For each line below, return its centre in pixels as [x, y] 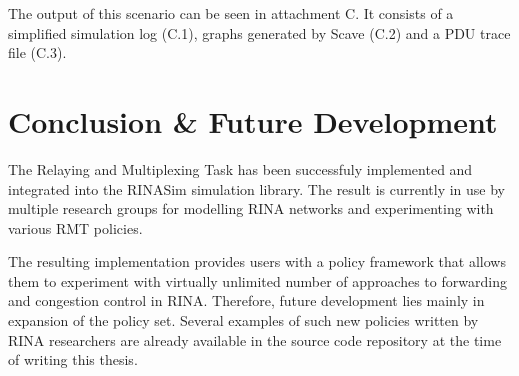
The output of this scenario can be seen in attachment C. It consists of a [231, 13]
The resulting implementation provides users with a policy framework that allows [257, 261]
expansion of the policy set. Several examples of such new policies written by [243, 320]
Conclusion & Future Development [253, 120]
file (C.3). [37, 52]
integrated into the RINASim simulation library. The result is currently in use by [256, 188]
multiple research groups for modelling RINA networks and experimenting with [251, 208]
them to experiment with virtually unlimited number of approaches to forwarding [257, 280]
